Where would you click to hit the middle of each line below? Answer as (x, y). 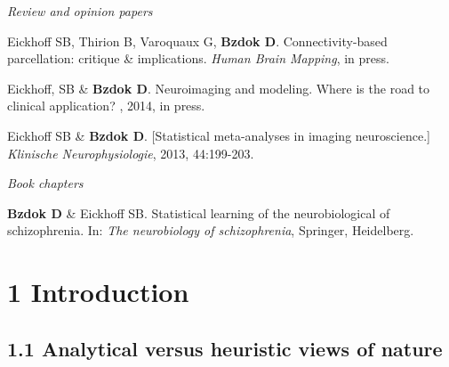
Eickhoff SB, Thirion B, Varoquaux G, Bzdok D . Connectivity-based (197, 41)
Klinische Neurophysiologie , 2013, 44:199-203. (131, 153)
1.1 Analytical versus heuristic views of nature (225, 348)
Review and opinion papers (80, 11)
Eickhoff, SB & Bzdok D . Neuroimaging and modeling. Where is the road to (219, 88)
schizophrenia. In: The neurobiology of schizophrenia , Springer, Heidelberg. (211, 230)
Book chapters (45, 183)
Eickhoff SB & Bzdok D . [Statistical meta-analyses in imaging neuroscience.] (219, 135)
